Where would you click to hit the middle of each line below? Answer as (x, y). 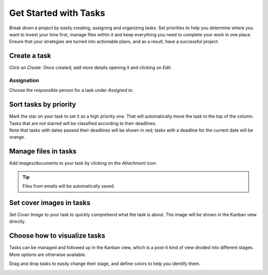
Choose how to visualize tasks (57, 236)
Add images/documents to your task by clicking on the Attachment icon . (83, 163)
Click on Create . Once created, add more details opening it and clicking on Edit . (91, 68)
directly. (17, 221)
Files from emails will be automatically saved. (69, 186)
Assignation (24, 80)
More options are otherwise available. (48, 254)
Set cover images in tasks (50, 203)
